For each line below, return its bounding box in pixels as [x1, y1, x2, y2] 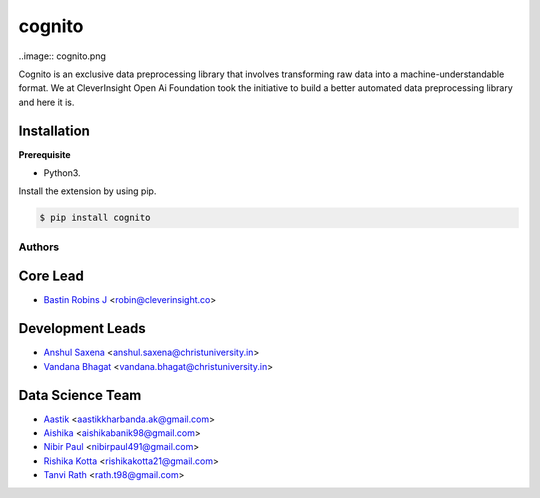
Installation [18, 122, 90, 139]
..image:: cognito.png [18, 50, 107, 62]
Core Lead [18, 268, 84, 285]
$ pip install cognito [39, 212, 151, 224]
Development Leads [18, 320, 147, 337]
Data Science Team [18, 386, 142, 404]
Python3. [43, 167, 81, 179]
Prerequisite [18, 148, 71, 160]
